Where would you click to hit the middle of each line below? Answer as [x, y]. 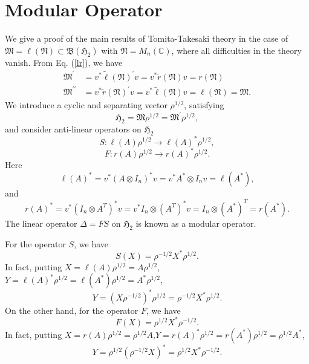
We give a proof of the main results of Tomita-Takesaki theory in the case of [147, 38]
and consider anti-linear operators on [73, 129]
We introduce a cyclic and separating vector [86, 105]
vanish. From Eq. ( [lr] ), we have [64, 62]
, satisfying [204, 105]
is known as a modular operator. [196, 223]
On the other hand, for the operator [72, 310]
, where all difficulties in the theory [236, 50]
